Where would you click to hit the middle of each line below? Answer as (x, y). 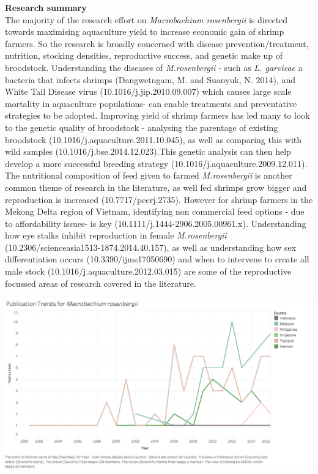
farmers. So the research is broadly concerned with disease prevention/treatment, (157, 43)
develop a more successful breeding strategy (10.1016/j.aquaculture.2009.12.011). (156, 163)
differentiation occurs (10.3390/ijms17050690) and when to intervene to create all (157, 259)
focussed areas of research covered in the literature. (101, 283)
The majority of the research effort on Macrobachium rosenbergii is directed (146, 19)
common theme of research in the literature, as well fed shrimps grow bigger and (156, 187)
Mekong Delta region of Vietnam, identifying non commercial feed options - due (155, 211)
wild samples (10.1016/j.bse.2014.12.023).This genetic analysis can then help (148, 151)
